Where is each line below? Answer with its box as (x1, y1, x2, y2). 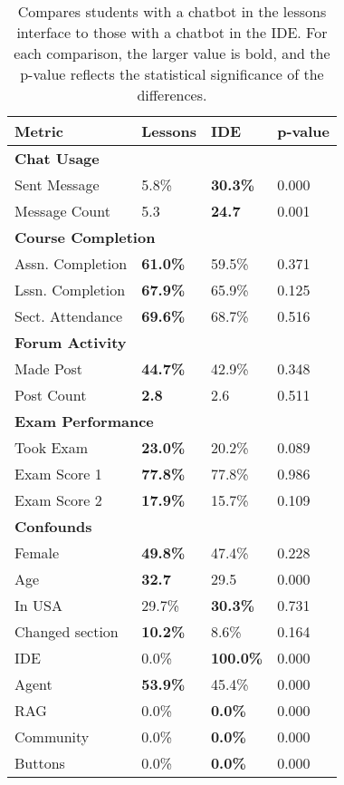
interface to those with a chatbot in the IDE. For (16, 22, 328, 43)
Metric (14, 121, 63, 141)
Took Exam (14, 437, 89, 458)
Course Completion (14, 227, 156, 247)
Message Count (14, 200, 110, 221)
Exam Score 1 (14, 463, 102, 484)
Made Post (14, 358, 82, 379)
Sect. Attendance (14, 305, 123, 326)
